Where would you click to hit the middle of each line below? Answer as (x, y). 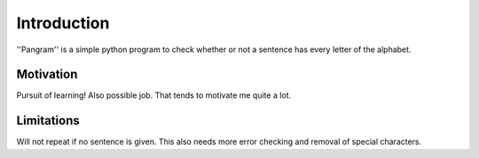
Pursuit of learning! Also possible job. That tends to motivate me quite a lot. (154, 95)
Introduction (63, 23)
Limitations (48, 120)
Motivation (47, 75)
